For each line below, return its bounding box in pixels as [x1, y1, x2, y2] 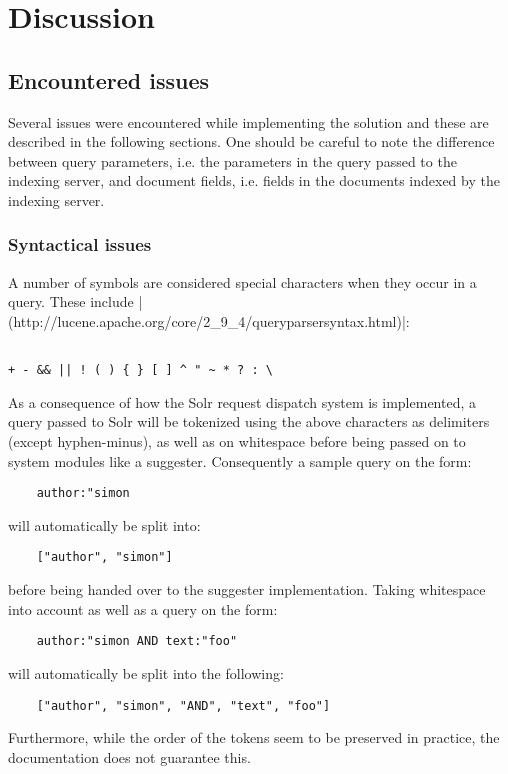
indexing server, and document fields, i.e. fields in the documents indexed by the [8, 170, 500, 191]
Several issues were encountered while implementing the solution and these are [8, 111, 489, 132]
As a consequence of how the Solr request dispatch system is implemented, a [8, 391, 476, 412]
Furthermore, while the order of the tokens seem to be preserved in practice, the [8, 727, 500, 748]
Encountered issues [8, 64, 209, 95]
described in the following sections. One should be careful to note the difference [8, 131, 495, 152]
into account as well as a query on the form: [8, 598, 278, 619]
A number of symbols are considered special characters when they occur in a [8, 271, 477, 292]
